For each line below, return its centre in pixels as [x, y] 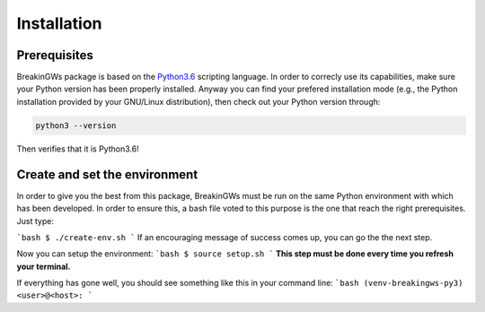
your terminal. [44, 266]
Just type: [35, 221]
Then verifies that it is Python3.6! [78, 149]
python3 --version [76, 125]
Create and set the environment [107, 174]
